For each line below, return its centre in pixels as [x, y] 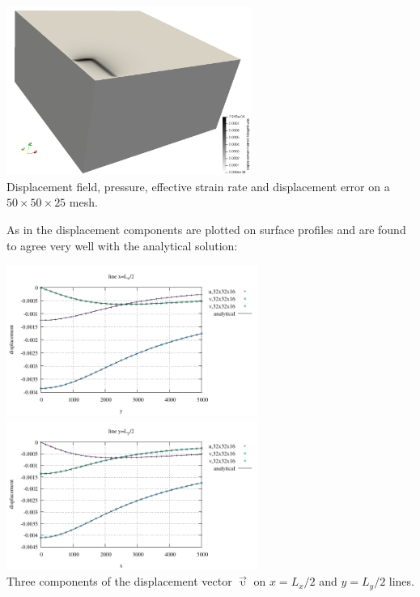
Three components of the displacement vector [119, 581]
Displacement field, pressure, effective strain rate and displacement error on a [198, 186]
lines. [401, 581]
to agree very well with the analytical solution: [122, 245]
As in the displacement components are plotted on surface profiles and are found [206, 229]
